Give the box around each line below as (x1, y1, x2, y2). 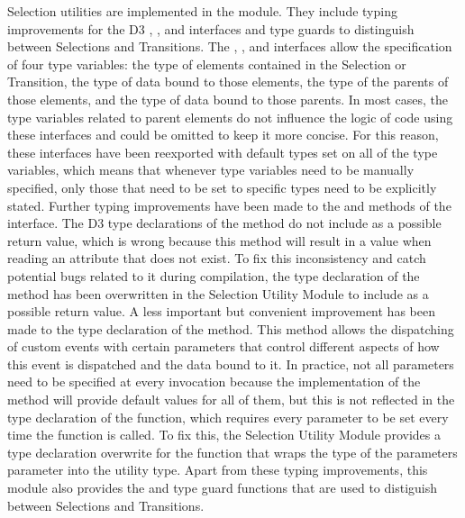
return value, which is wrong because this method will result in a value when (7, 231, 432, 250)
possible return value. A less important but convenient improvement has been (7, 302, 435, 321)
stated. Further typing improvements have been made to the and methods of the (7, 195, 451, 214)
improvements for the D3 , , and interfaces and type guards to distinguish (7, 19, 415, 38)
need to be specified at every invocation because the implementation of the (7, 372, 421, 391)
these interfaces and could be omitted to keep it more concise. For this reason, (7, 125, 439, 144)
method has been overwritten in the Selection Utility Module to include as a (7, 284, 429, 303)
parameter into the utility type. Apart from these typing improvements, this (7, 460, 428, 479)
